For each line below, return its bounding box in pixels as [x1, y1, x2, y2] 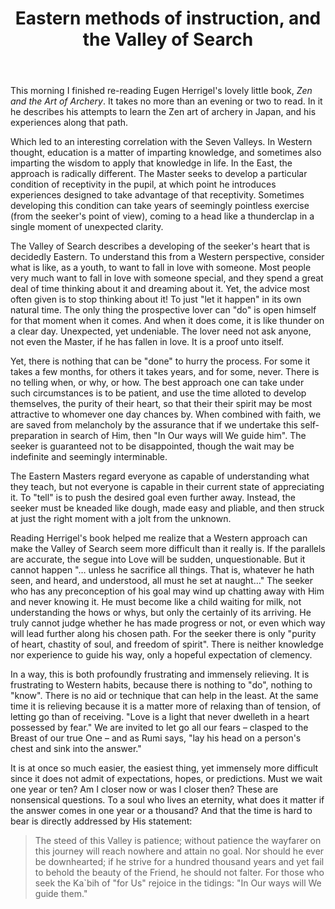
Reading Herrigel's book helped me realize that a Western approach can [10, 532, 308, 544]
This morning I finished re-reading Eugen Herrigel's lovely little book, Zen [10, 85, 313, 97]
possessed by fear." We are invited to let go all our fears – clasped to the [10, 722, 309, 734]
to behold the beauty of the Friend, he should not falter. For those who [34, 867, 325, 879]
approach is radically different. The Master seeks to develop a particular [10, 168, 308, 180]
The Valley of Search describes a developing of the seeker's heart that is [10, 240, 311, 252]
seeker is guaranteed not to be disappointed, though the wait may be [10, 440, 295, 452]
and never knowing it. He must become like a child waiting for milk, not [10, 596, 302, 608]
